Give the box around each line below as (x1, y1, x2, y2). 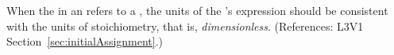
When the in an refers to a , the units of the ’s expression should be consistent (6, 2, 388, 18)
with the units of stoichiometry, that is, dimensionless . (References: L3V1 (6, 17, 364, 34)
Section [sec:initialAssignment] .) (6, 33, 164, 49)
